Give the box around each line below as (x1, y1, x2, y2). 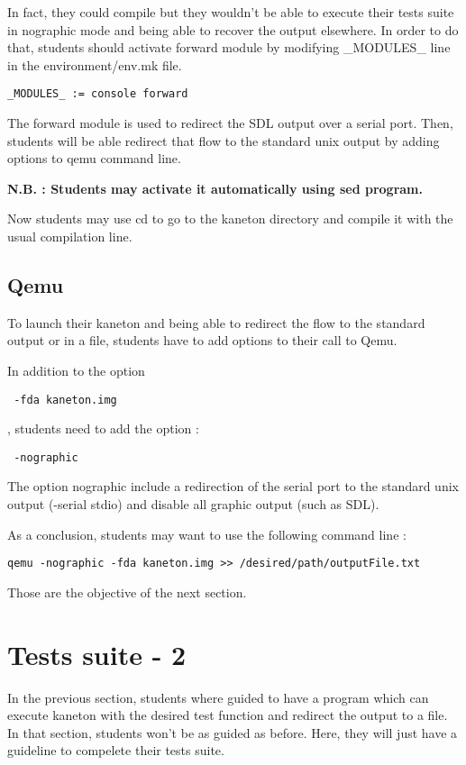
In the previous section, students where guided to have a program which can (7, 688, 429, 706)
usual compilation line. (7, 227, 132, 245)
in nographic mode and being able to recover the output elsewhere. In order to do (7, 20, 459, 39)
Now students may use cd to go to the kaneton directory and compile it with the (7, 209, 453, 228)
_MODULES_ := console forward (7, 87, 188, 101)
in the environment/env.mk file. (7, 55, 182, 74)
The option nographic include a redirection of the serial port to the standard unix (7, 477, 459, 496)
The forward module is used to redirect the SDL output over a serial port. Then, (7, 114, 453, 132)
